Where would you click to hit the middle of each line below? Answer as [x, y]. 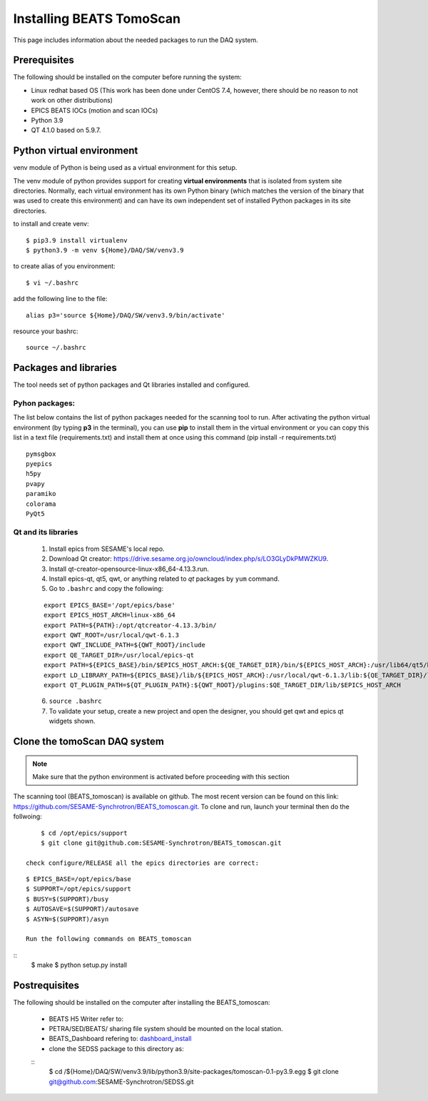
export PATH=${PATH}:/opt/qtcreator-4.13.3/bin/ [130, 625]
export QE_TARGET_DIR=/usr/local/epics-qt [119, 655]
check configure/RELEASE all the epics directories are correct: [143, 863]
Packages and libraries [65, 368]
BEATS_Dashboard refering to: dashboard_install [120, 1039]
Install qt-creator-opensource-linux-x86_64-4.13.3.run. [129, 569]
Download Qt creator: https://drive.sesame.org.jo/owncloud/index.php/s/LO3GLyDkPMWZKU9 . [189, 559]
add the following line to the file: [60, 299]
